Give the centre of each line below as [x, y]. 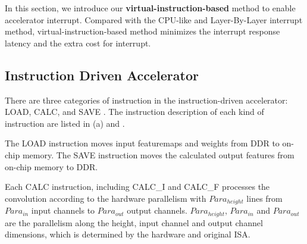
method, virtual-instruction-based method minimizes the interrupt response [142, 31]
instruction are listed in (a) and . [65, 123]
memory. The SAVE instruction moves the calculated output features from [158, 154]
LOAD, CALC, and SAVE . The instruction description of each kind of [134, 112]
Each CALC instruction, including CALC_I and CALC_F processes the [137, 187]
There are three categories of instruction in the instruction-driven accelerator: [146, 100]
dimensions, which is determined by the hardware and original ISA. [128, 234]
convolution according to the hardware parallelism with [106, 198]
